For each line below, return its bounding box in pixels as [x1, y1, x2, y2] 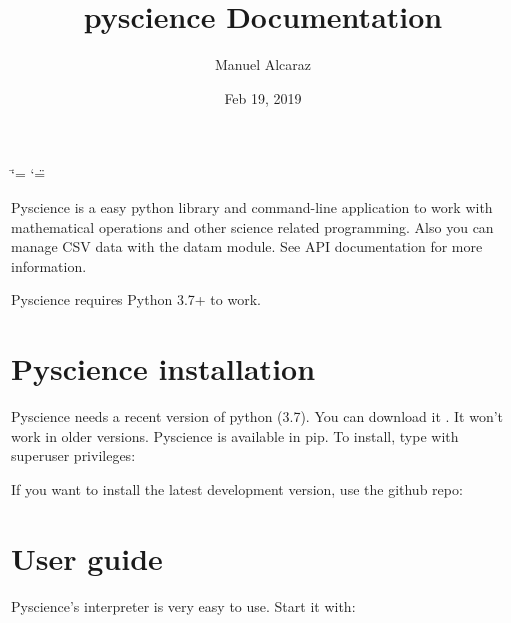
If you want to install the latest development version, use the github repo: [11, 478, 463, 499]
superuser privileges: [11, 445, 136, 466]
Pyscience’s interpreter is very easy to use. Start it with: [11, 595, 356, 616]
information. [11, 255, 87, 276]
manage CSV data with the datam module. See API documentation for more [11, 236, 483, 257]
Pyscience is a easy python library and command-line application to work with [11, 196, 493, 217]
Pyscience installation [11, 348, 316, 389]
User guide [11, 537, 163, 578]
